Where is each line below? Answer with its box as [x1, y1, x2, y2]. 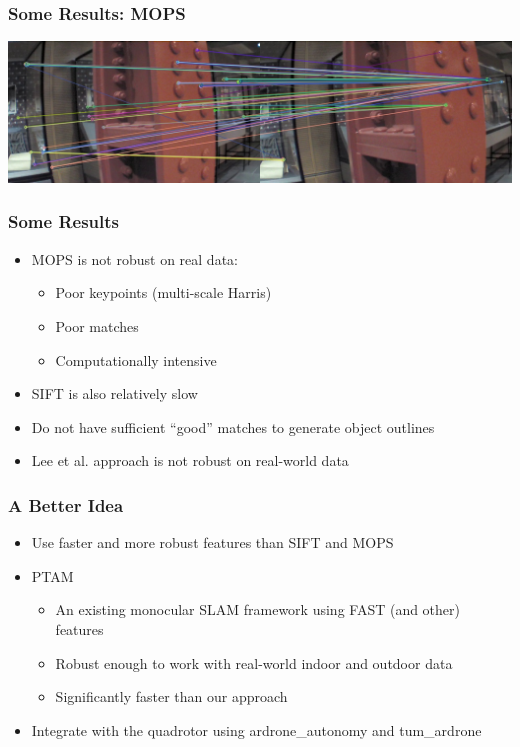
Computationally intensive [55, 349, 217, 370]
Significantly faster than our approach [55, 686, 288, 707]
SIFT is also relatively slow [31, 383, 198, 404]
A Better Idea [8, 492, 124, 517]
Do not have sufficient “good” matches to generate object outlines [31, 416, 435, 437]
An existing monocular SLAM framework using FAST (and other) [55, 599, 460, 620]
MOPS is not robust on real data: [31, 248, 238, 269]
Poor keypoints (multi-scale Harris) [55, 282, 272, 303]
